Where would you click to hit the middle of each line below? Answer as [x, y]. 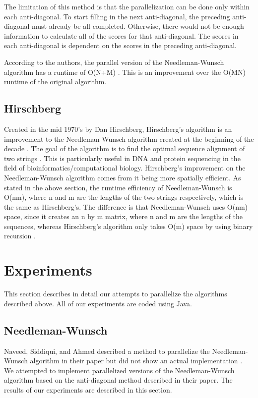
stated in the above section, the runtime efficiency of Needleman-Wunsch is [118, 187]
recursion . [20, 236]
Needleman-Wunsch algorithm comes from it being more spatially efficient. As [123, 177]
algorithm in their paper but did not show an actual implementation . [136, 361]
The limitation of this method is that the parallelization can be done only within [127, 6]
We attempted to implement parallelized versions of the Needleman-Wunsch [119, 370]
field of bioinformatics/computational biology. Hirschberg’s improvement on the [125, 168]
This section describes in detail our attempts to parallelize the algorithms [116, 294]
